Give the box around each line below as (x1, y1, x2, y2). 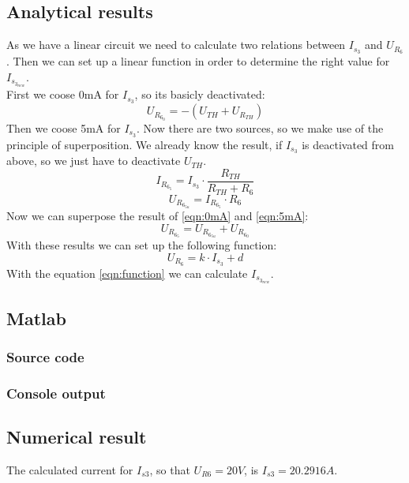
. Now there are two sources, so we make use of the (137, 119, 384, 136)
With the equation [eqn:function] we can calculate (6, 264, 248, 281)
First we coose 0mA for (6, 86, 119, 103)
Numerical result (6, 425, 147, 449)
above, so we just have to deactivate (6, 152, 181, 169)
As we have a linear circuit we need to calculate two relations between (6, 36, 346, 53)
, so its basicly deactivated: (134, 86, 265, 103)
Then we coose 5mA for (6, 119, 121, 136)
